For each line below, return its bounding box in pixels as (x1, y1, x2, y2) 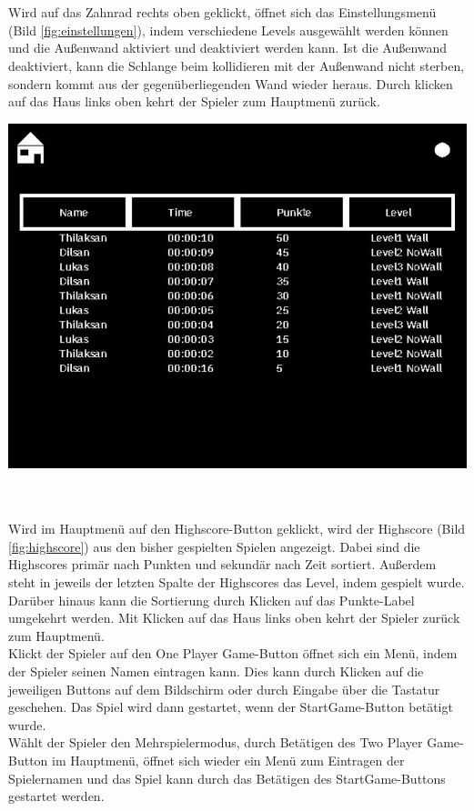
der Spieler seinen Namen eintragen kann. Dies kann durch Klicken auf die (8, 662, 424, 681)
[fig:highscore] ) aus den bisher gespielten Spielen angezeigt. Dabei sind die (8, 536, 420, 556)
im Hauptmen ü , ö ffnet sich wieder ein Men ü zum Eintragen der (52, 751, 405, 769)
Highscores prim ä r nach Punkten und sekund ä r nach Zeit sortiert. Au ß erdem (8, 555, 437, 574)
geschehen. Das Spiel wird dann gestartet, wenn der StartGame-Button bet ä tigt (8, 697, 453, 716)
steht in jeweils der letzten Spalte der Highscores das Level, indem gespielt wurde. (8, 573, 465, 592)
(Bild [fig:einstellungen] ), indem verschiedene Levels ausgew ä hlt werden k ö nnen (8, 20, 449, 39)
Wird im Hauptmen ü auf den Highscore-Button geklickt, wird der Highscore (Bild (8, 519, 466, 538)
